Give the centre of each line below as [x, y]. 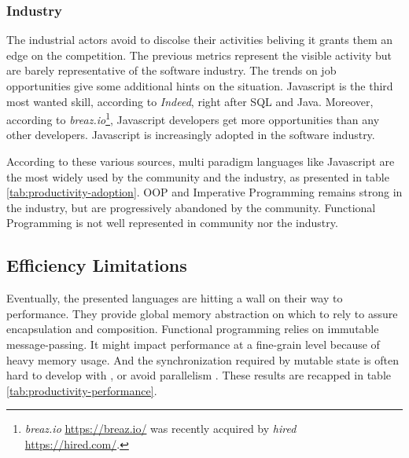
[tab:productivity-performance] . [82, 390]
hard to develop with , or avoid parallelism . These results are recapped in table [199, 375]
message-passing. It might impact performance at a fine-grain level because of [193, 344]
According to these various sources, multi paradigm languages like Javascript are [201, 161]
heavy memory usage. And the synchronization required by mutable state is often [203, 359]
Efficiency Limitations [97, 265]
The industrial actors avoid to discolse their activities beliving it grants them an [200, 40]
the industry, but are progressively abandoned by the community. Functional [191, 207]
